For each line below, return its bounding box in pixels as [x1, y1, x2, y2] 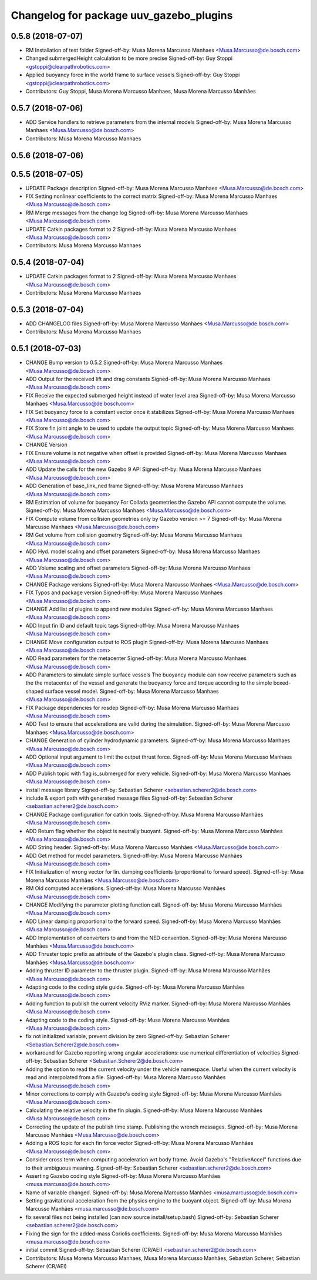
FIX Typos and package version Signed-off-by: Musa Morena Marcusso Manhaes [25, 589, 223, 596]
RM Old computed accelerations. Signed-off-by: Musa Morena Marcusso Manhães [25, 885, 226, 892]
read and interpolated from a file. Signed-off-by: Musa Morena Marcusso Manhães [25, 1074, 226, 1081]
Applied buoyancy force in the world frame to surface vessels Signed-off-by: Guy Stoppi [25, 71, 240, 79]
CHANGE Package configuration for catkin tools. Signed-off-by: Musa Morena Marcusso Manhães [25, 811, 264, 818]
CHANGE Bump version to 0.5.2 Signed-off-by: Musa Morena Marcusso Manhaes [25, 359, 223, 366]
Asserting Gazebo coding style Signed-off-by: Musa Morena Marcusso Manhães [25, 1172, 221, 1180]
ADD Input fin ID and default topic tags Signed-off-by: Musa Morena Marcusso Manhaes [25, 622, 240, 629]
